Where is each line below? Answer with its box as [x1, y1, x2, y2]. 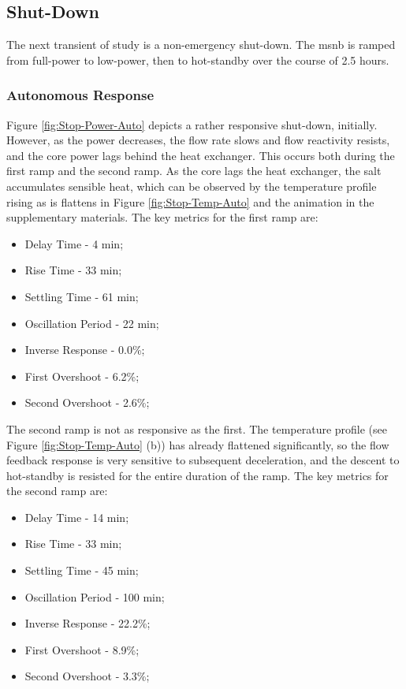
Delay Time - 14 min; [24, 508, 129, 525]
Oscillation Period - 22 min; [24, 315, 159, 331]
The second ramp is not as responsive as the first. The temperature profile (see [6, 420, 388, 437]
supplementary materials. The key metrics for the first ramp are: [6, 209, 318, 225]
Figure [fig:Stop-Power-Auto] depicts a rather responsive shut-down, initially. [6, 116, 378, 132]
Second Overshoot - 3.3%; [24, 668, 150, 684]
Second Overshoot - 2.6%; [24, 394, 150, 411]
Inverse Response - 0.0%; [24, 341, 145, 358]
